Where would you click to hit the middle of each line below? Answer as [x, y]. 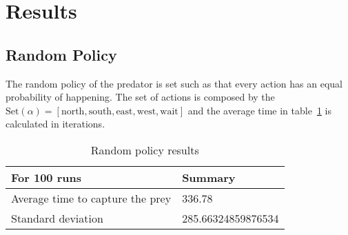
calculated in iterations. [55, 124]
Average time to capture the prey [91, 198]
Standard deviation [57, 218]
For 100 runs [46, 177]
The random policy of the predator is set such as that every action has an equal [174, 83]
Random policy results [145, 150]
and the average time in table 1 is [259, 110]
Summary [209, 177]
